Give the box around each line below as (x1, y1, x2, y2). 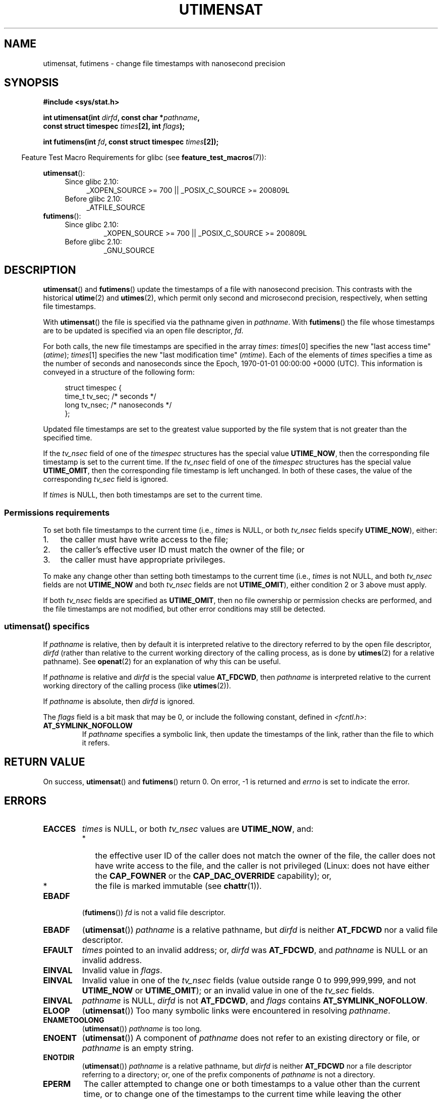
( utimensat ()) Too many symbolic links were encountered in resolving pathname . (82, 1006, 391, 1016)
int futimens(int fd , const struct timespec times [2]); (43, 137, 219, 146)
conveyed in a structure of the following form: (43, 368, 195, 377)
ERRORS (4, 794, 47, 808)
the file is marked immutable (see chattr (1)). (95, 881, 262, 891)
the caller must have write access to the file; (60, 534, 229, 545)
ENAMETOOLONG (43, 1016, 104, 1025)
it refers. (82, 738, 110, 747)
